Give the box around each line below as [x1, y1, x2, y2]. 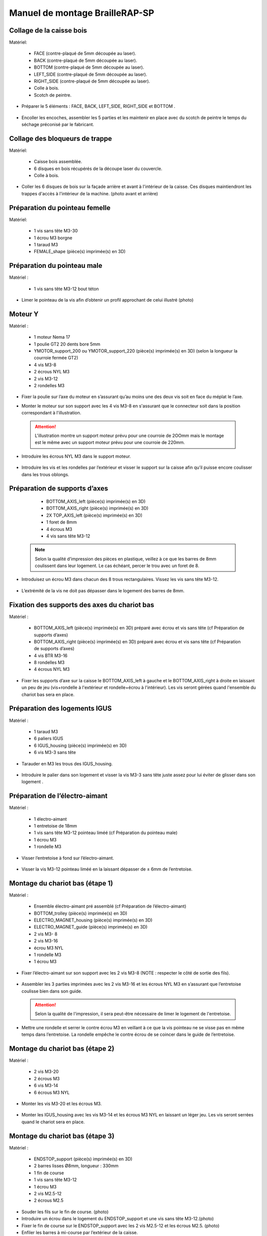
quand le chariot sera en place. [21, 1119, 85, 1125]
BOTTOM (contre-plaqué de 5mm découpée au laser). [34, 64, 144, 70]
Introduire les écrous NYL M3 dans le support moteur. [21, 453, 131, 459]
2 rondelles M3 [34, 383, 65, 389]
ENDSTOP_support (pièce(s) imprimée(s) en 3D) [34, 1156, 133, 1162]
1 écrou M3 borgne [34, 235, 73, 241]
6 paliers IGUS [34, 736, 64, 742]
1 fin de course [34, 1170, 64, 1176]
